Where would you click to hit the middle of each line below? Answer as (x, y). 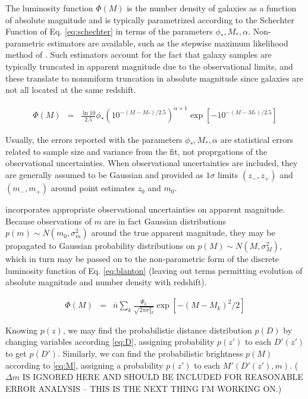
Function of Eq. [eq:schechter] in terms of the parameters (109, 31)
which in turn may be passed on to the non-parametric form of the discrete (142, 259)
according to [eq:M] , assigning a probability (84, 365)
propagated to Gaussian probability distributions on (100, 246)
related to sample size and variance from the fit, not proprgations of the (136, 151)
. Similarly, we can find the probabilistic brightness (150, 353)
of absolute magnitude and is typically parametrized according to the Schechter (150, 19)
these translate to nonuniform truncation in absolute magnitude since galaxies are (155, 78)
